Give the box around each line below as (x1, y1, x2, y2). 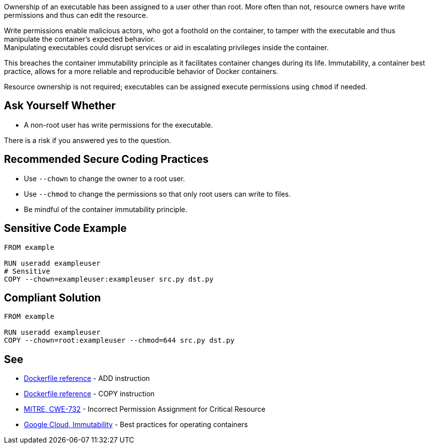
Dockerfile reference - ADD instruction (24, 374, 150, 383)
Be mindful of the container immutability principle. (24, 205, 187, 214)
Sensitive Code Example (4, 222, 127, 235)
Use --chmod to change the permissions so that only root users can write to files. (24, 189, 291, 198)
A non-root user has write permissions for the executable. (24, 120, 213, 129)
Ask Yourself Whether (4, 99, 116, 112)
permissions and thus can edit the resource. (4, 11, 148, 19)
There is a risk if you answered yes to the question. (4, 136, 172, 145)
